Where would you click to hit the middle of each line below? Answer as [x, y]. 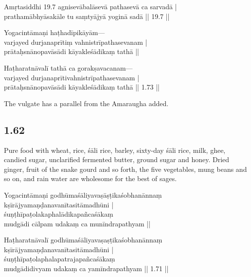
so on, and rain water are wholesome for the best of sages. [90, 178]
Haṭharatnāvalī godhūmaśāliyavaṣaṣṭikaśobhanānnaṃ [83, 240]
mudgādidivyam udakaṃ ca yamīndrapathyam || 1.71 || [86, 268]
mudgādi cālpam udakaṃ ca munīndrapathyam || [77, 223]
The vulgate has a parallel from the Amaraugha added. [86, 103]
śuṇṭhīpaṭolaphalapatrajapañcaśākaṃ [60, 259]
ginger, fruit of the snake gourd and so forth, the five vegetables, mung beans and [125, 169]
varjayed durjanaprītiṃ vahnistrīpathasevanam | [76, 42]
